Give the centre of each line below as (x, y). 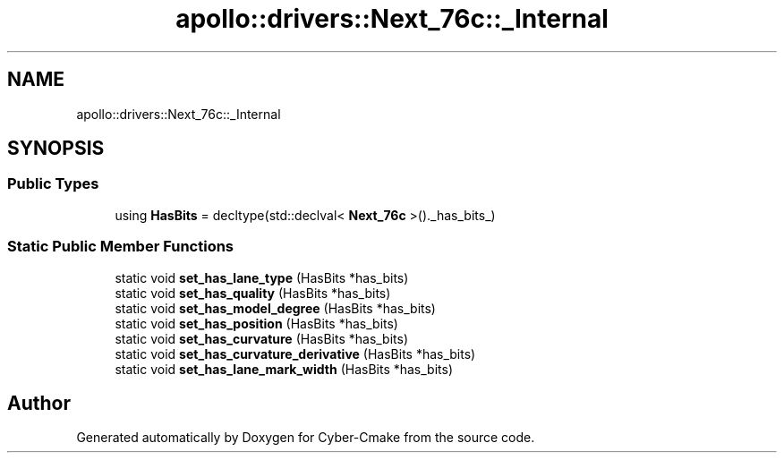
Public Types (53, 184)
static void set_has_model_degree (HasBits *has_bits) (275, 308)
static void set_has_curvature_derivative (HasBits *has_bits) (295, 354)
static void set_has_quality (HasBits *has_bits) (253, 293)
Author (39, 403)
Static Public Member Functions (121, 247)
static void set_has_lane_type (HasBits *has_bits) (262, 277)
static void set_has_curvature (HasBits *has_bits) (262, 338)
